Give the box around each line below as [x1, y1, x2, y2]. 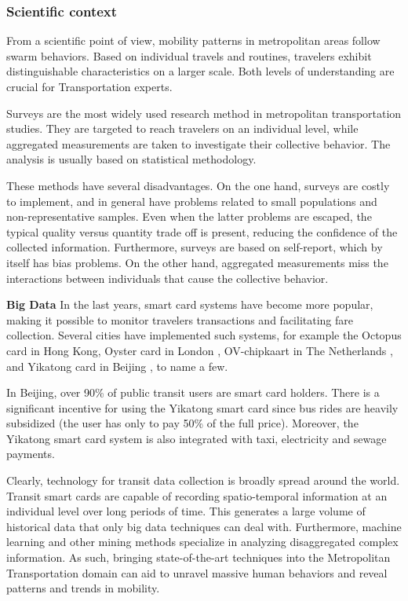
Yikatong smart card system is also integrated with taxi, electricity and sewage [6, 430, 387, 446]
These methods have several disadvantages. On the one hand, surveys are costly [6, 177, 390, 193]
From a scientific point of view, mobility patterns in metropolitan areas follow [6, 32, 381, 49]
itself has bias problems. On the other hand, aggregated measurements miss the [6, 254, 388, 270]
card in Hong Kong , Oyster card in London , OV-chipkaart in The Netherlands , [6, 342, 393, 358]
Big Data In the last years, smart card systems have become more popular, [6, 296, 373, 313]
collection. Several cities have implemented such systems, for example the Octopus [6, 327, 402, 343]
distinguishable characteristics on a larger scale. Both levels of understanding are [6, 63, 395, 79]
